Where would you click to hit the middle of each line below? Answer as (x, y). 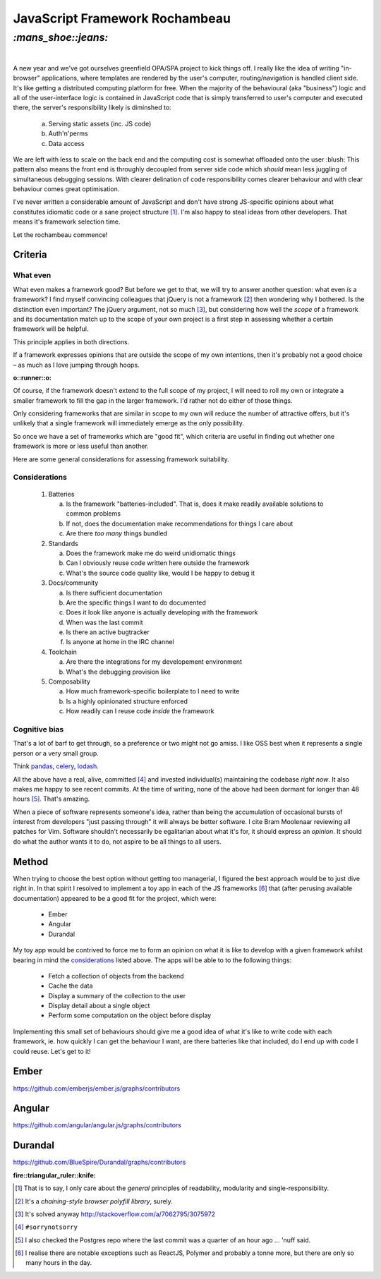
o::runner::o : (32, 377)
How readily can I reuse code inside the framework (140, 711)
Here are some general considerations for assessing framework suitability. (121, 459)
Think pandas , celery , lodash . (56, 766)
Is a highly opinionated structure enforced (127, 701)
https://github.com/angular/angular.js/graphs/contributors (97, 1125)
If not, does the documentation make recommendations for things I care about (180, 523)
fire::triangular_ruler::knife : (54, 1175)
